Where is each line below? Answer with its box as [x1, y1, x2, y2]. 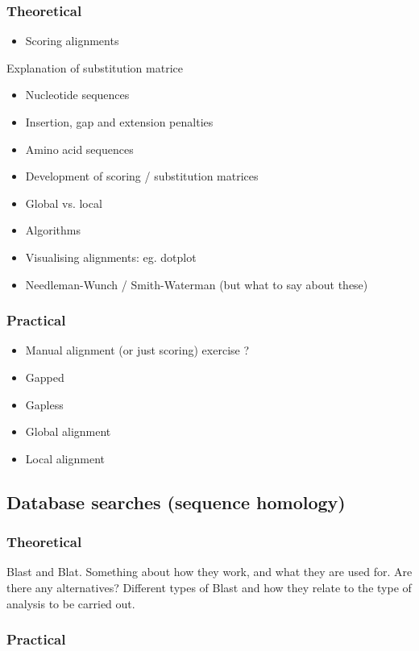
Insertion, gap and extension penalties [25, 114, 214, 130]
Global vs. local [25, 194, 102, 211]
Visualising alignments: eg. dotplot [25, 248, 197, 265]
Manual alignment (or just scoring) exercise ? [25, 342, 250, 359]
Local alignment [25, 450, 105, 466]
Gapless [25, 396, 64, 413]
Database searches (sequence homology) [6, 489, 346, 514]
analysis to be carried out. [6, 595, 135, 612]
